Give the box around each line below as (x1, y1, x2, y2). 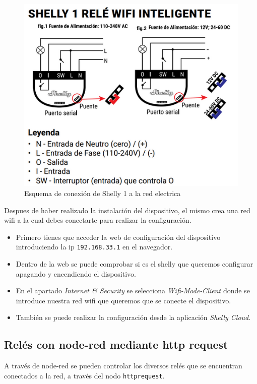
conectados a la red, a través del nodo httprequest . (4, 370, 165, 380)
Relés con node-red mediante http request (4, 337, 228, 352)
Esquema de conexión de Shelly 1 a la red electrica (24, 188, 181, 198)
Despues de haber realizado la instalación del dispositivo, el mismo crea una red (4, 205, 250, 215)
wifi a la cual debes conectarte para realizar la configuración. (4, 215, 191, 225)
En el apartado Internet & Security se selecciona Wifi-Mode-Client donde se (16, 285, 250, 296)
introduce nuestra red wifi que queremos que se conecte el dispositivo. (16, 295, 231, 305)
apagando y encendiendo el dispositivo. (16, 268, 136, 279)
